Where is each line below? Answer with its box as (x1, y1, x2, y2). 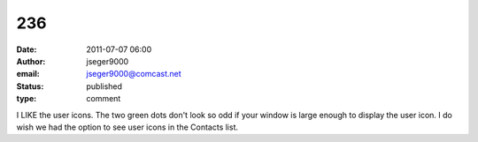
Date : (16, 44, 37, 55)
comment (86, 93, 121, 104)
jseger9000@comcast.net (86, 69, 181, 79)
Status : (16, 80, 44, 92)
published (86, 80, 123, 92)
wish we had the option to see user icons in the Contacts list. (16, 122, 239, 132)
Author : (16, 56, 46, 66)
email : (16, 69, 40, 79)
